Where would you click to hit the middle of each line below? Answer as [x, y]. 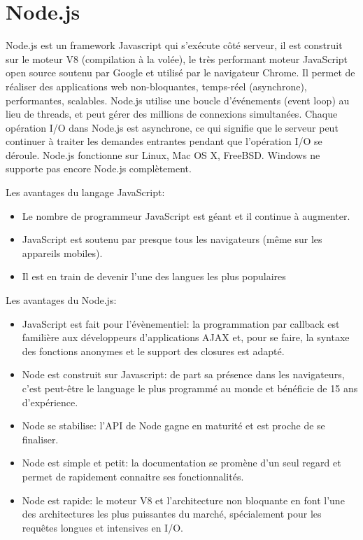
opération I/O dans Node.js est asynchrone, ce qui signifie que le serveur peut [172, 127]
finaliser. [40, 439]
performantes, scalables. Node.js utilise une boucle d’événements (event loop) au [178, 100]
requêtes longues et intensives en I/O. [102, 527]
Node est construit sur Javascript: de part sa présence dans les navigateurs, [183, 374]
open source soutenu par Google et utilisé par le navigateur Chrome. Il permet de [180, 72]
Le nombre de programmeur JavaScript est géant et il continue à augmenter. [186, 215]
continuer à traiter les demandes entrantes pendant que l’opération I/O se [164, 141]
